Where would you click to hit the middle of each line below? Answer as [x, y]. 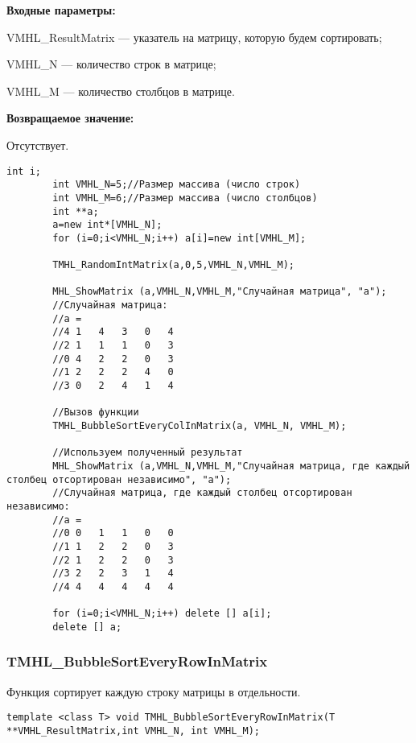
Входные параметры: [61, 10]
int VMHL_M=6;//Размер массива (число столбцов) [185, 198]
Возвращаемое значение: [70, 118]
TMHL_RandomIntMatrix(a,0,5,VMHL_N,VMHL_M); [173, 265]
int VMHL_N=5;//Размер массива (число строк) [177, 185]
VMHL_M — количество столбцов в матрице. [121, 91]
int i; [24, 171]
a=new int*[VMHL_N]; [107, 225]
